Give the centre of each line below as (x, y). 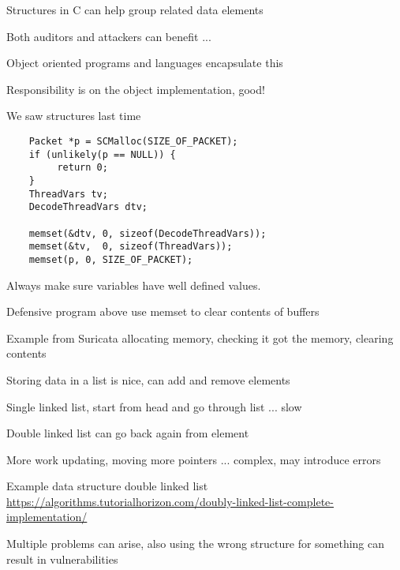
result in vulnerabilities (62, 559)
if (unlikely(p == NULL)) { (102, 154)
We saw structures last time (74, 116)
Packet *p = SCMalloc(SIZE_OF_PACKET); (133, 141)
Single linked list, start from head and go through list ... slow (154, 406)
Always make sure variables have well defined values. (134, 285)
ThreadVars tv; (68, 194)
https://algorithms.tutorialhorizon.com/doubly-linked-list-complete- (170, 501)
